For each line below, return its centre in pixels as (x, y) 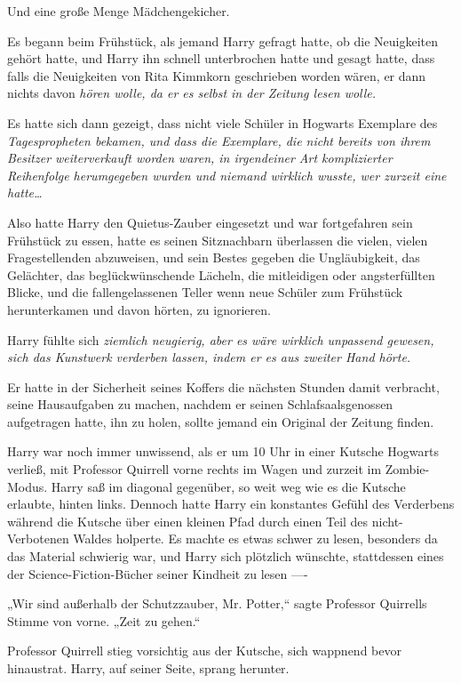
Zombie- (407, 469)
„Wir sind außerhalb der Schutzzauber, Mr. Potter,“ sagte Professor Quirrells (217, 603)
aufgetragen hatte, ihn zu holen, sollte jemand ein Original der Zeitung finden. (221, 421)
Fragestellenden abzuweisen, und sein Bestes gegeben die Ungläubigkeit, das (214, 257)
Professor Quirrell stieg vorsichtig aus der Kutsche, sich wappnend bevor (204, 651)
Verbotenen (38, 538)
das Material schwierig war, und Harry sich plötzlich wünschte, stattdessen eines (226, 556)
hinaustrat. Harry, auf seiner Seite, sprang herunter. (148, 668)
